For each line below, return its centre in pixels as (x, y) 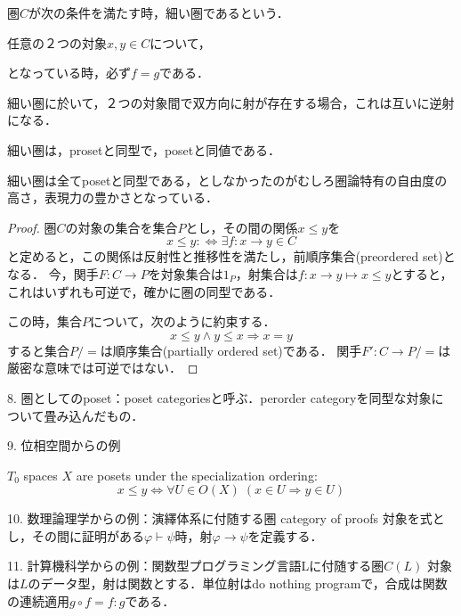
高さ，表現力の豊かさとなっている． (113, 197)
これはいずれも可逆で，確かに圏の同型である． (144, 291)
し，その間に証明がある (76, 535)
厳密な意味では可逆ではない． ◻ (103, 368)
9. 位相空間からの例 (64, 445)
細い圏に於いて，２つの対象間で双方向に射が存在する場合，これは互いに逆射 (231, 102)
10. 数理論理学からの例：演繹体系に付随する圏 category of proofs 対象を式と (226, 518)
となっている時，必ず (69, 73)
